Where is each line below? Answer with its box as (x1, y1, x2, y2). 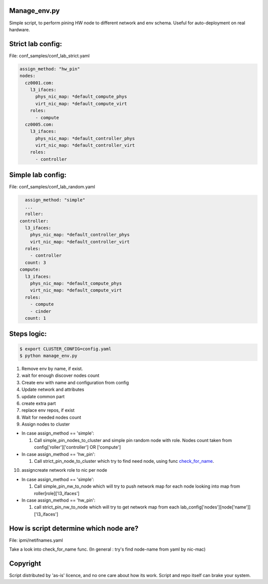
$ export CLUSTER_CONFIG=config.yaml (19, 346, 112, 352)
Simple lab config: (9, 171, 67, 179)
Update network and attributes (21, 386, 84, 392)
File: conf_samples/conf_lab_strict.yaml (9, 53, 90, 59)
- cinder (30, 308, 52, 314)
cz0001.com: (25, 80, 54, 85)
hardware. (9, 26, 30, 32)
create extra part (21, 400, 56, 406)
